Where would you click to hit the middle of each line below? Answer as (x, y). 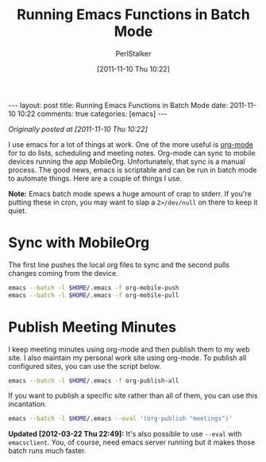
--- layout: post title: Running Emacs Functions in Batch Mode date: (118, 105)
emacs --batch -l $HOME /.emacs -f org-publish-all (94, 380)
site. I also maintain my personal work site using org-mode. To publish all (127, 357)
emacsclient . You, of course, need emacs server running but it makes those (132, 442)
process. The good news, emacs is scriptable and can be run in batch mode (133, 169)
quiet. (18, 210)
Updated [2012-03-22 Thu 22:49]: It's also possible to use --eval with (125, 434)
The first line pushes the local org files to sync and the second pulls (119, 265)
